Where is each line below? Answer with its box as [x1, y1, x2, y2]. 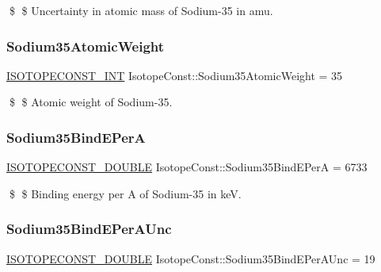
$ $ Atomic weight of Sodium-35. [9, 94, 173, 110]
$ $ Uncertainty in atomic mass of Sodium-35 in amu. [9, 2, 273, 18]
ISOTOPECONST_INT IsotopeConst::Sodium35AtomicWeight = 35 [6, 67, 343, 83]
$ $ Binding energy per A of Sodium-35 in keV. [9, 185, 242, 201]
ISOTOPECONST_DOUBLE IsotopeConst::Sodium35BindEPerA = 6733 [6, 159, 368, 175]
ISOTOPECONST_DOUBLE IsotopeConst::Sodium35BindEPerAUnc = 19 [6, 250, 375, 266]
